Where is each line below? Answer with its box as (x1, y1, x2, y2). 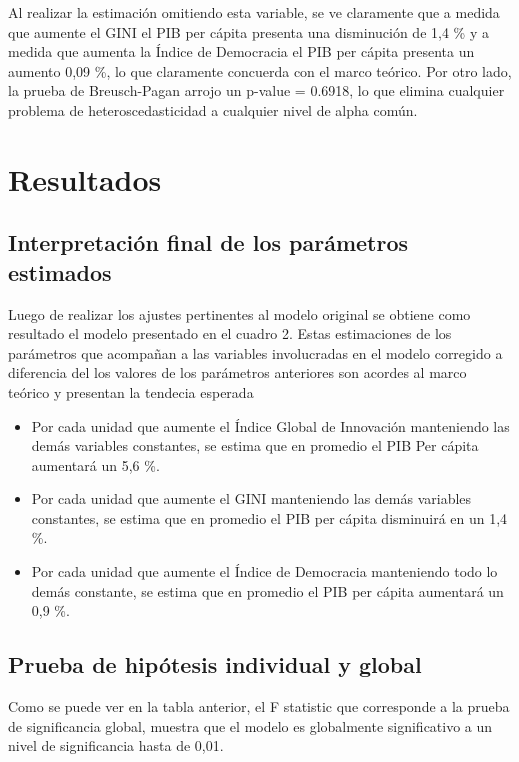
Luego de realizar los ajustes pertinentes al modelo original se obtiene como (8, 303, 471, 324)
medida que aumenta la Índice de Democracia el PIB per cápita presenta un (8, 41, 475, 62)
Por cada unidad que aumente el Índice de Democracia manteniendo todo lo (31, 561, 498, 582)
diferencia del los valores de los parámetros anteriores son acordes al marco (8, 362, 467, 383)
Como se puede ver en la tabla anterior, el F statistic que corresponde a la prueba (8, 696, 510, 717)
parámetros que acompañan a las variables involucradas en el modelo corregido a (8, 342, 503, 363)
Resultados (8, 158, 162, 199)
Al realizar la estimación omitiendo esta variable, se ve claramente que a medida (8, 2, 500, 22)
